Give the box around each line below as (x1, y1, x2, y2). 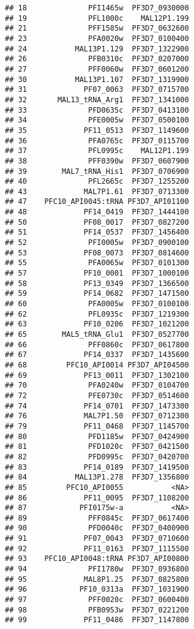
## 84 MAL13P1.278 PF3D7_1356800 (5, 473, 189, 482)
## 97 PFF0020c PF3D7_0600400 (5, 595, 189, 605)
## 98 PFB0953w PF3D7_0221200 (5, 605, 189, 614)
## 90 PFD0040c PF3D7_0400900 (5, 524, 189, 533)
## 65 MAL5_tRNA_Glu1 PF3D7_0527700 (5, 330, 189, 339)
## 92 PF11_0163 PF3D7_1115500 (5, 544, 189, 553)
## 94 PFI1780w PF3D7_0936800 (5, 565, 189, 574)
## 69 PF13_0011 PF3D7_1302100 (5, 371, 189, 380)
